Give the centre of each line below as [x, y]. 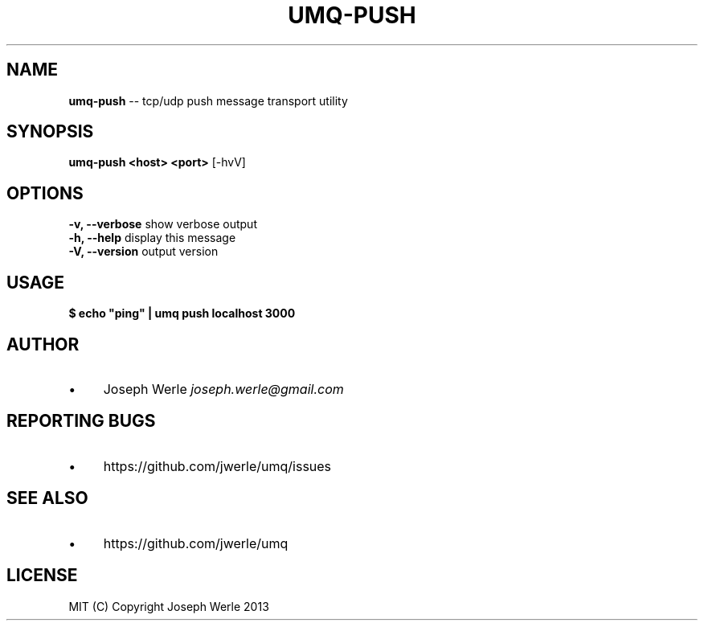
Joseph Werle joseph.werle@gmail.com [223, 389]
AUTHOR [43, 344]
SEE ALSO [47, 498]
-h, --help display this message [152, 238]
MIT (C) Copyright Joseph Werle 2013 [169, 606]
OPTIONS [45, 193]
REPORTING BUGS [81, 421]
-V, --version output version [143, 252]
